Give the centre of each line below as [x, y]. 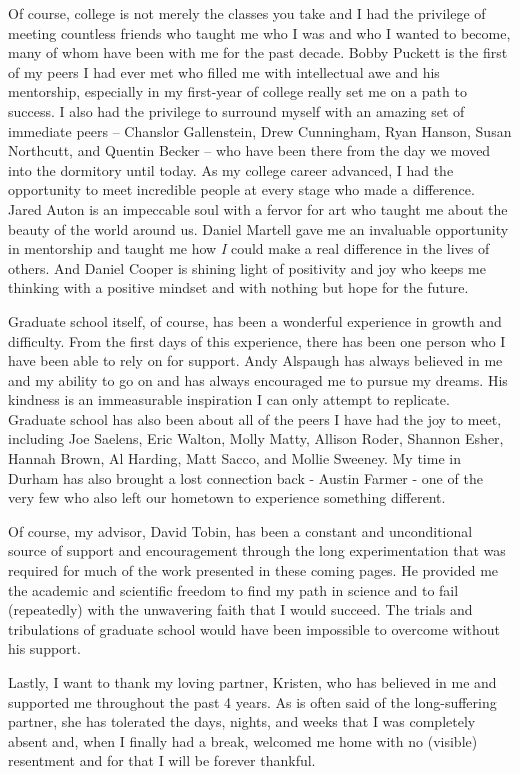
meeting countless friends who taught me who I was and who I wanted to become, [259, 32]
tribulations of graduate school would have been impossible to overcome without [254, 628]
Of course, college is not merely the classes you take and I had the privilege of [247, 13]
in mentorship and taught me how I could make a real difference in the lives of [249, 248]
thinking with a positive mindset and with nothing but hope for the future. [238, 287]
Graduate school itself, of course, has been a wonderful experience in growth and [255, 320]
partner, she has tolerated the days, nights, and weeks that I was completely [242, 721]
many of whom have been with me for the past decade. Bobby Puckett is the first [258, 52]
